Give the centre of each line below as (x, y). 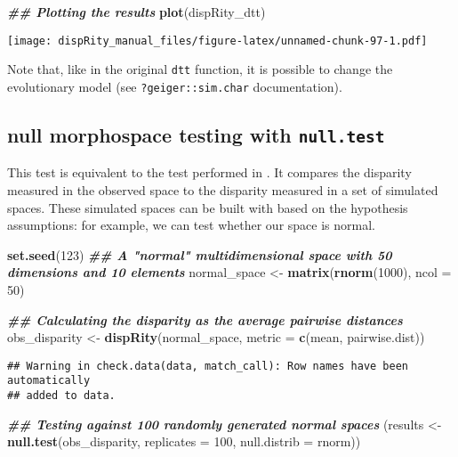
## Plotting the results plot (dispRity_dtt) (137, 12)
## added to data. (61, 396)
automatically (49, 381)
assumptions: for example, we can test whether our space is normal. (191, 225)
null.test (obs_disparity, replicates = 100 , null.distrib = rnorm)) (184, 441)
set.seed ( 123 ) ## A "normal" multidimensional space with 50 (200, 254)
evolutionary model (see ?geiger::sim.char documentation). (175, 86)
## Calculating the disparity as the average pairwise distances (205, 319)
